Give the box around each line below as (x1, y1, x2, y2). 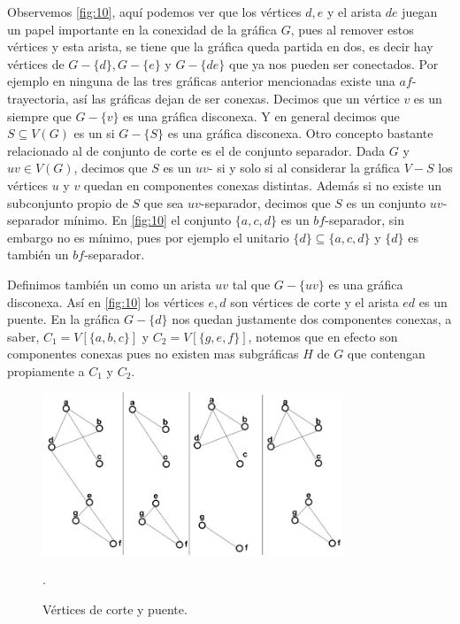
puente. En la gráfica (7, 310, 120, 328)
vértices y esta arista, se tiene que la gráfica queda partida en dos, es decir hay (7, 37, 433, 56)
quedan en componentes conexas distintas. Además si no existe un (83, 175, 442, 194)
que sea (143, 193, 184, 212)
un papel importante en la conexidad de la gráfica (7, 19, 277, 38)
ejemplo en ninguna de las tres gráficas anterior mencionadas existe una (7, 72, 395, 90)
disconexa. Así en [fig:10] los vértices (7, 292, 204, 311)
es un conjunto (346, 193, 426, 212)
